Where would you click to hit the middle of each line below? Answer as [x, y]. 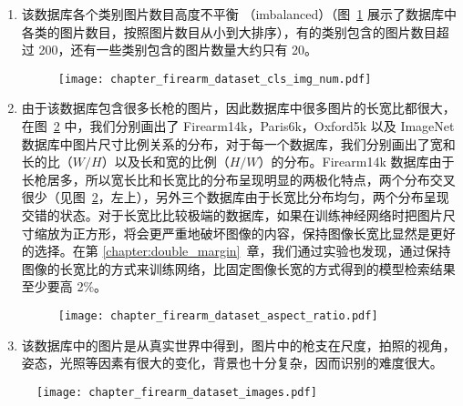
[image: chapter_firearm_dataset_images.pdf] [177, 392]
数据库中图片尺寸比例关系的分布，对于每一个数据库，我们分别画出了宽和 [238, 143]
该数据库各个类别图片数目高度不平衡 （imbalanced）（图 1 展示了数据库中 [239, 14]
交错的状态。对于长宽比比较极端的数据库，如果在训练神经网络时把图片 [232, 215]
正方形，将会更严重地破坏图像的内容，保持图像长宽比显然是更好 [264, 233]
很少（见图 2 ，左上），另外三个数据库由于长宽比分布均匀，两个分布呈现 [235, 197]
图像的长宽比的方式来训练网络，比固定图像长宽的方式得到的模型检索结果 [238, 268]
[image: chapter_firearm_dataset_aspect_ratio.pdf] [218, 315]
